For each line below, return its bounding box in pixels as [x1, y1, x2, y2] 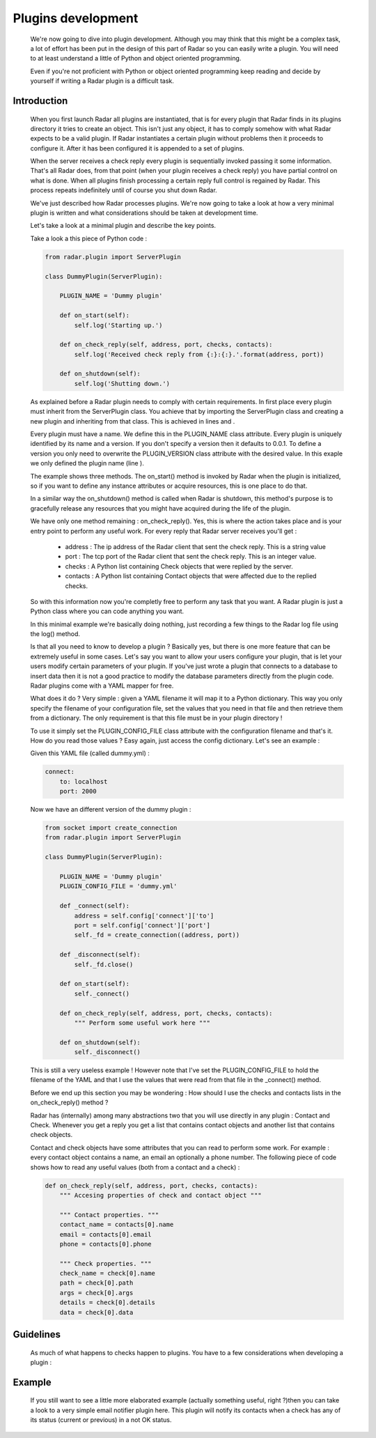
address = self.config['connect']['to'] [74, 911, 214, 920]
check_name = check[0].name [59, 1269, 156, 1278]
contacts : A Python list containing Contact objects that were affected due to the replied [65, 572, 317, 580]
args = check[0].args [59, 1289, 134, 1297]
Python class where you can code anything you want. [30, 607, 185, 616]
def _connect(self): [59, 902, 130, 910]
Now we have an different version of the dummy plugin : [30, 805, 191, 814]
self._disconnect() [74, 1049, 141, 1056]
